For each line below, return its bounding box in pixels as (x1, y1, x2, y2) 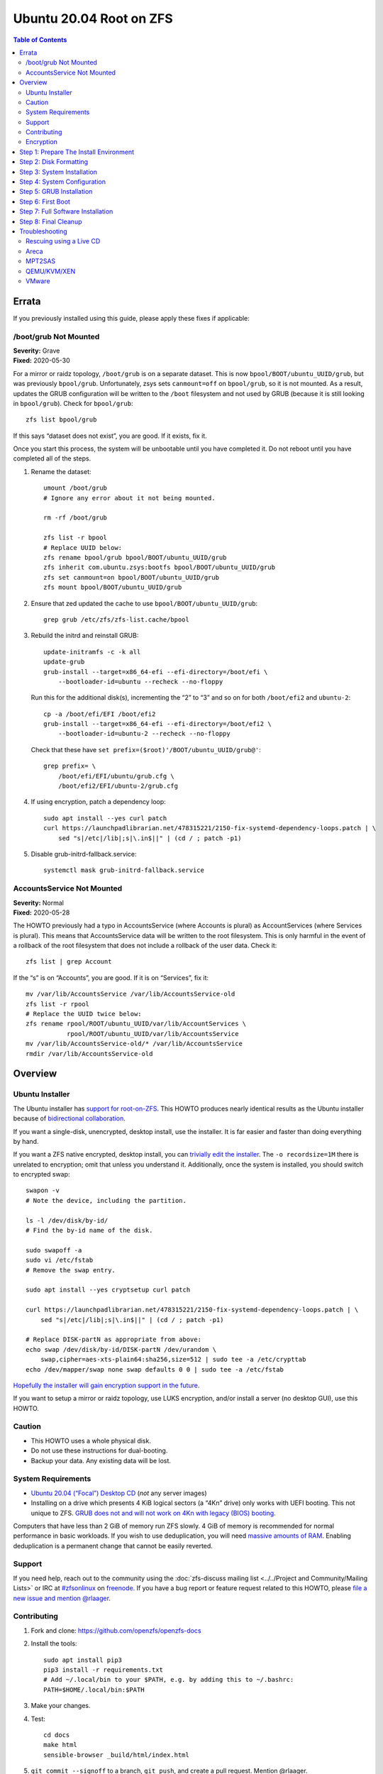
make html (43, 1741, 77, 1749)
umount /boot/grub (43, 484, 108, 492)
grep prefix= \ (43, 762, 96, 770)
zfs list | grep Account (26, 958, 112, 966)
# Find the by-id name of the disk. (26, 1226, 153, 1235)
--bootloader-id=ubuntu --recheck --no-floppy (57, 678, 223, 685)
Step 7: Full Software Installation (19, 207, 113, 216)
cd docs (43, 1731, 70, 1739)
